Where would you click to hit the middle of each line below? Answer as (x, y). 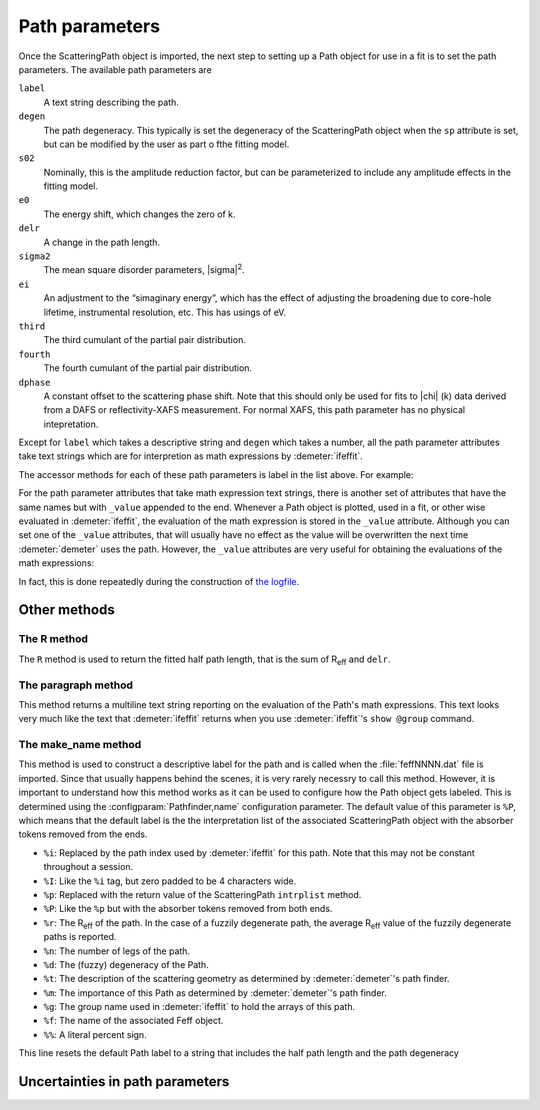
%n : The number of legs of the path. (116, 951)
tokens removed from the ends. (83, 834)
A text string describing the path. (111, 102)
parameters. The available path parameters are (115, 69)
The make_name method (80, 745)
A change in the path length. (101, 242)
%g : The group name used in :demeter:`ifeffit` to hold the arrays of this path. (199, 1007)
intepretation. (71, 424)
